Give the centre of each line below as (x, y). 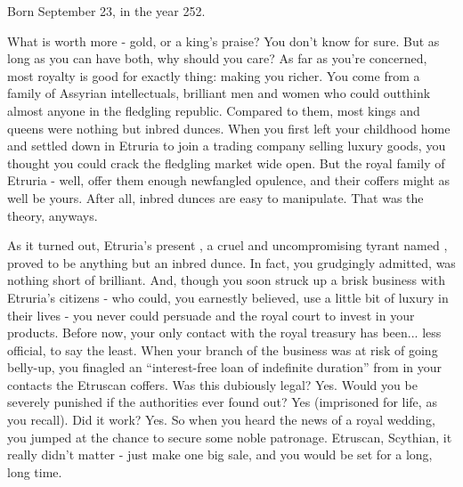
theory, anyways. (53, 215)
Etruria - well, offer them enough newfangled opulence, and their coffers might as (229, 180)
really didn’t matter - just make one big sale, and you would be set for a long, (220, 455)
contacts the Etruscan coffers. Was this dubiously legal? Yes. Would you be (212, 384)
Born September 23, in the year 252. (106, 11)
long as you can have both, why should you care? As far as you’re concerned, (217, 58)
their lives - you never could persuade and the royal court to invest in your (211, 315)
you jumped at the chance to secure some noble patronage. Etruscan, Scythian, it (230, 437)
